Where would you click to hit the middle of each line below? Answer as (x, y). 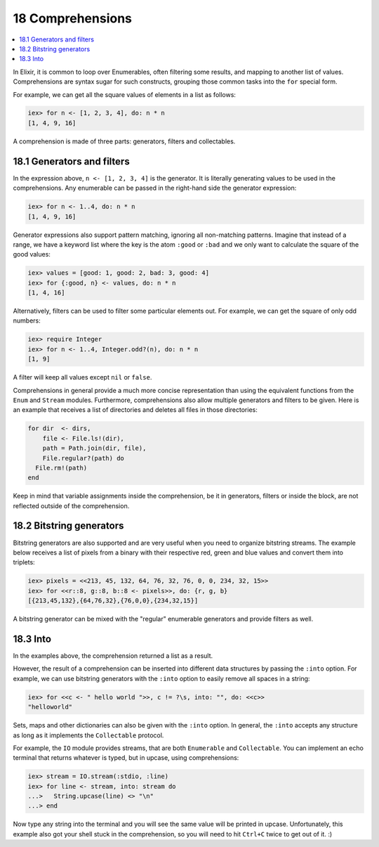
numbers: (27, 321)
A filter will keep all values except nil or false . (82, 377)
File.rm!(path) (61, 468)
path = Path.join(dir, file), (94, 448)
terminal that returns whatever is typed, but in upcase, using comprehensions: (126, 758)
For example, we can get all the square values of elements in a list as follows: (125, 94)
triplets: (24, 562)
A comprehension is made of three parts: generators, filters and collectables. (124, 141)
